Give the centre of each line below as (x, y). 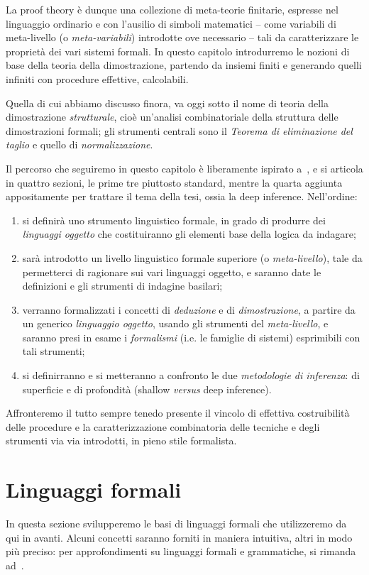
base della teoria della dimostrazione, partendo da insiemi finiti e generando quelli (184, 65)
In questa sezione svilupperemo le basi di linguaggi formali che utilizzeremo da (176, 524)
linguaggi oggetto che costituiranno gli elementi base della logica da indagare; (189, 234)
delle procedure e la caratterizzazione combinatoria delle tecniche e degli (163, 426)
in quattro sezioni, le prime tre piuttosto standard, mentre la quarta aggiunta (174, 182)
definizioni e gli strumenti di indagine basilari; (122, 286)
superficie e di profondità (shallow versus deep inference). (147, 389)
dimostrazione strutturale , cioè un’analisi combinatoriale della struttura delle (172, 117)
